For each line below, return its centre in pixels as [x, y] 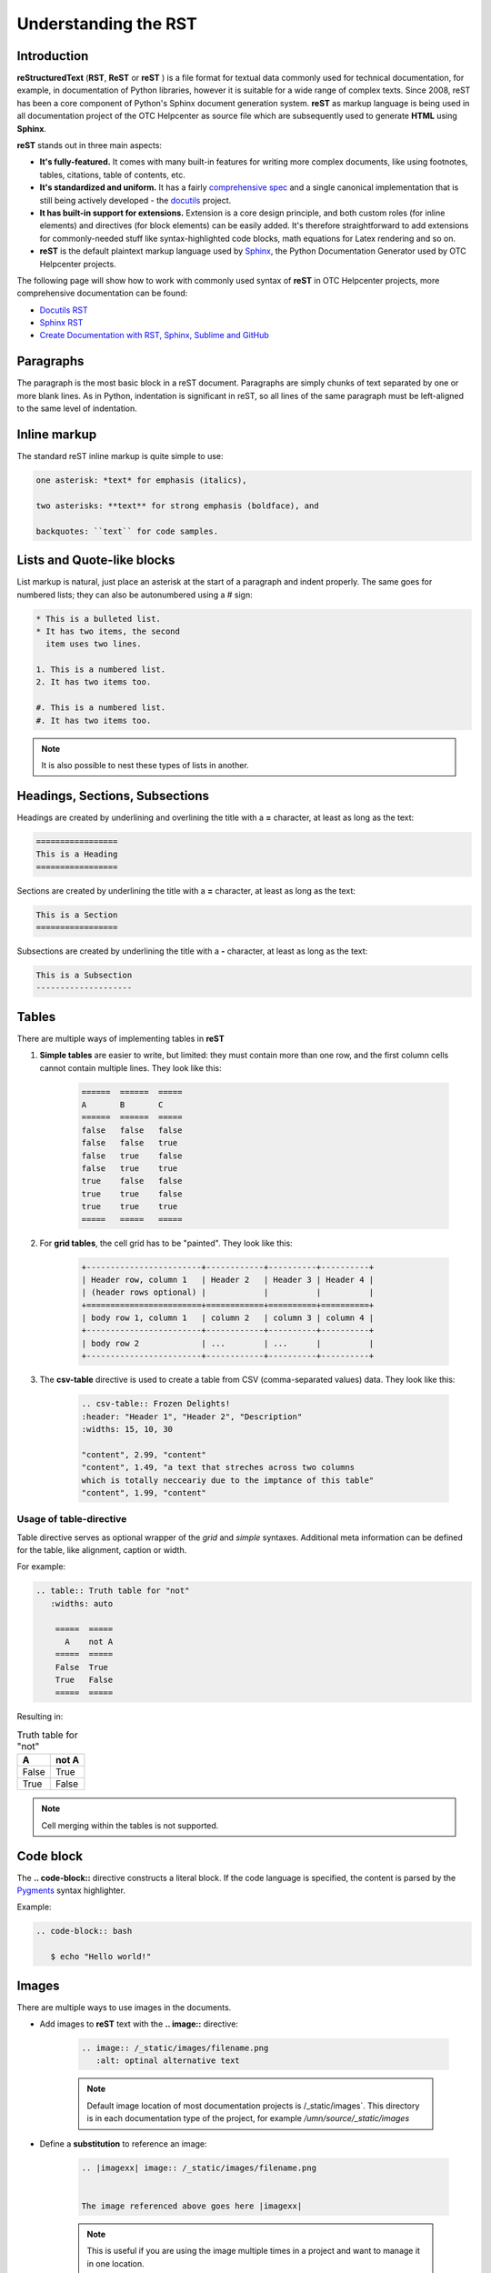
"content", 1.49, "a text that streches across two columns [218, 1467]
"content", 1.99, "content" [144, 1492]
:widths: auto [82, 1603]
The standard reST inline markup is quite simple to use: [120, 456]
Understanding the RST [107, 24]
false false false [132, 1130]
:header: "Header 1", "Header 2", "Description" [192, 1417]
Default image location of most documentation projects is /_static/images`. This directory [253, 2106]
